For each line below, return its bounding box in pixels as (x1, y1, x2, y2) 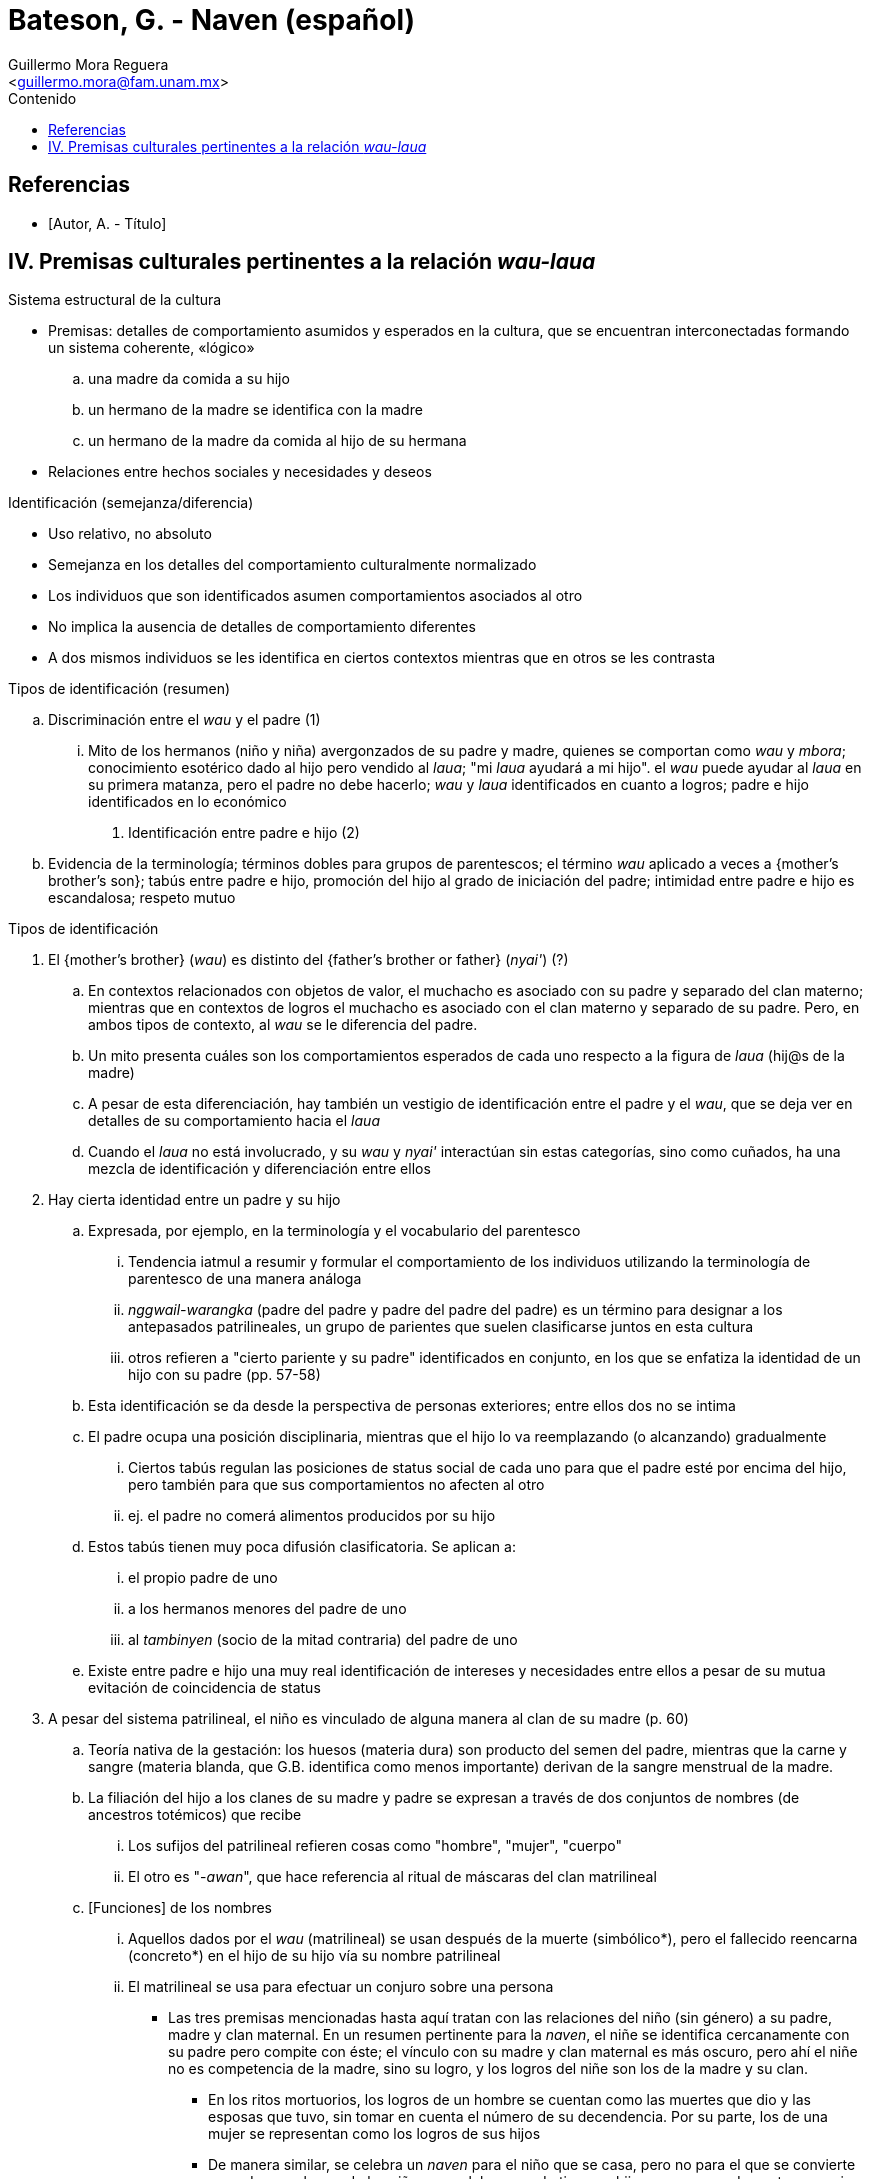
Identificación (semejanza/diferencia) (8, 494, 254, 512)
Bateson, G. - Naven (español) (8, 3, 416, 37)
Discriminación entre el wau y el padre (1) (48, 711, 321, 729)
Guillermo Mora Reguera (8, 55, 169, 73)
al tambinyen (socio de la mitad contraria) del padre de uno (128, 1631, 518, 1649)
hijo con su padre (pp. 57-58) (128, 1366, 321, 1384)
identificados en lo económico (88, 793, 287, 811)
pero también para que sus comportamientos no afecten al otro (128, 1476, 545, 1494)
